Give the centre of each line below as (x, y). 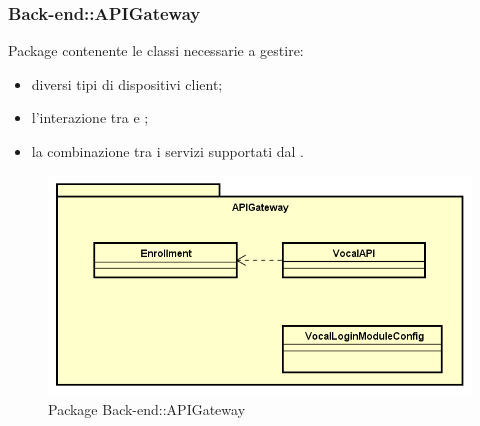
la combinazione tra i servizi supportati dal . (167, 151)
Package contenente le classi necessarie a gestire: (156, 50)
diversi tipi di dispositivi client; (127, 83)
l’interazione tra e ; (90, 117)
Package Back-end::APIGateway (147, 409)
